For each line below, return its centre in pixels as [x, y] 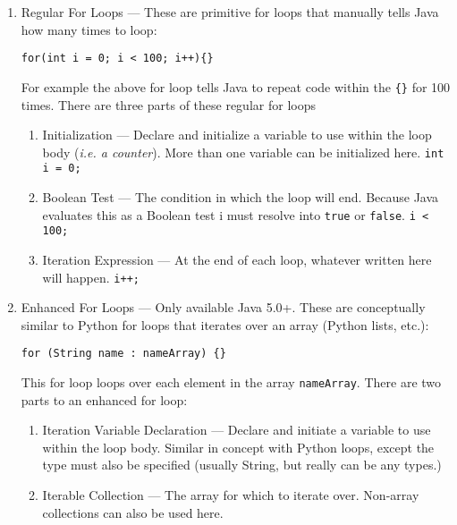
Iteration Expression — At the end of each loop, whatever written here [237, 259]
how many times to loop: [89, 29]
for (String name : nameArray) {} [123, 354]
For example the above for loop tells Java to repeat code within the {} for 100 [236, 86]
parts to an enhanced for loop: [104, 399]
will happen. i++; [91, 277]
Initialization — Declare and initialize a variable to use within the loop [237, 135]
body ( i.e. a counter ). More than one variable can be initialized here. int [243, 152]
